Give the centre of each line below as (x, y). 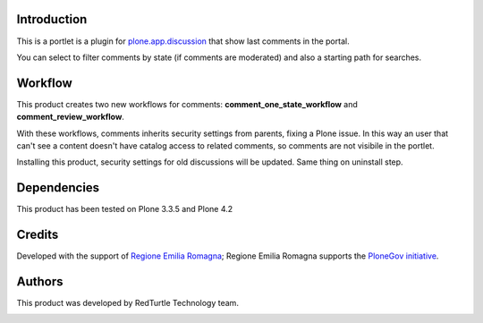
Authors (40, 281)
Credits (38, 235)
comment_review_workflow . (71, 117)
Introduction (52, 19)
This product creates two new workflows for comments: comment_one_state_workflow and (187, 104)
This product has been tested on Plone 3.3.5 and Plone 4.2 (125, 209)
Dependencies (58, 188)
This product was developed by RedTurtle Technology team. (127, 303)
